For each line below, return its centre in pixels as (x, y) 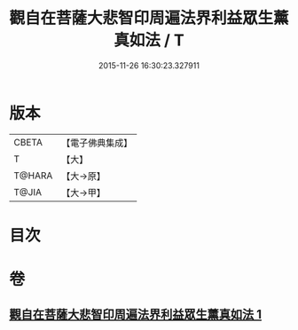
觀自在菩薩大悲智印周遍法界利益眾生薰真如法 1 (136, 314)
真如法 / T (149, 40)
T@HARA (33, 176)
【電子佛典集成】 (97, 143)
